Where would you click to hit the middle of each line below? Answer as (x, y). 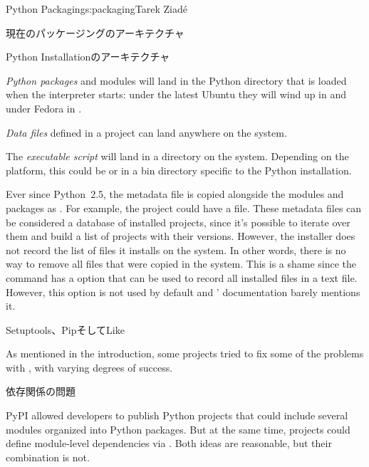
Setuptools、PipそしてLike (65, 329)
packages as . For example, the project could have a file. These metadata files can (184, 208)
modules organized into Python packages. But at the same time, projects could (178, 429)
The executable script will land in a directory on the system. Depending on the (177, 156)
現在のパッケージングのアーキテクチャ (95, 32)
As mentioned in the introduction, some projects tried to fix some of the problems (185, 353)
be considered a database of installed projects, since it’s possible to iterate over (178, 222)
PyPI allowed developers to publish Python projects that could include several (177, 415)
